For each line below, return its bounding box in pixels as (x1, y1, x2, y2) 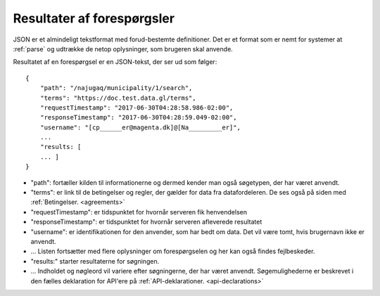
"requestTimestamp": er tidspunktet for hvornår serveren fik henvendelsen (30, 207, 248, 216)
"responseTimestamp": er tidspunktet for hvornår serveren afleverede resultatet (30, 218, 262, 226)
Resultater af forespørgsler (13, 11, 175, 26)
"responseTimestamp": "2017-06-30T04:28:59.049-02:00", (39, 113, 237, 122)
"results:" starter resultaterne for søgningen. (30, 257, 160, 265)
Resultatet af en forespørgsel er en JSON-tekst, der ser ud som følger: (13, 58, 217, 66)
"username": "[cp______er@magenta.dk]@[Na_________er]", (39, 123, 241, 131)
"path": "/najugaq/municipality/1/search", (39, 84, 193, 92)
